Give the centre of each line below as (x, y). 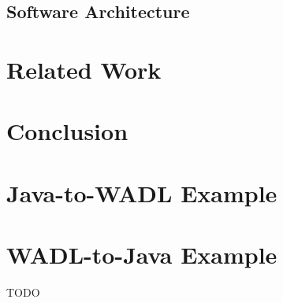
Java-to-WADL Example (142, 192)
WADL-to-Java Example (142, 255)
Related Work (84, 69)
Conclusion (67, 131)
